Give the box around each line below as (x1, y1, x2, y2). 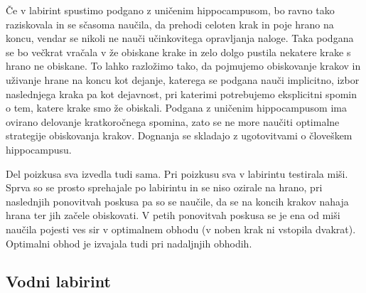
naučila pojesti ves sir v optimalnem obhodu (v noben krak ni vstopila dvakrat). (6, 221, 356, 236)
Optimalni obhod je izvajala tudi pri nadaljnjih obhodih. (6, 235, 252, 250)
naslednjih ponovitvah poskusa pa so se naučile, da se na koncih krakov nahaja (6, 193, 349, 208)
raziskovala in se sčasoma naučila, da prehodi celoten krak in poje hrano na (6, 16, 334, 31)
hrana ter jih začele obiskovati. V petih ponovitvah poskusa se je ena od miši (6, 208, 340, 223)
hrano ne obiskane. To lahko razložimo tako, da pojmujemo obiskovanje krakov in (6, 58, 361, 73)
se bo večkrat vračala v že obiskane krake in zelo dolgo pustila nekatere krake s (6, 44, 351, 59)
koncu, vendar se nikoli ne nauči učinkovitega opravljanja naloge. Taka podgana (6, 31, 354, 46)
